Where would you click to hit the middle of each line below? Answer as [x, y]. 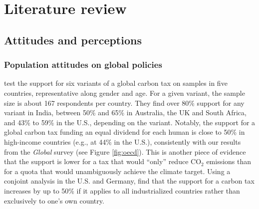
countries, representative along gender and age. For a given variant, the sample [125, 93]
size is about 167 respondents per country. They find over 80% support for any [124, 103]
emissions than [229, 161]
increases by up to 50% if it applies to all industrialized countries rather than [122, 190]
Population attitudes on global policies [83, 65]
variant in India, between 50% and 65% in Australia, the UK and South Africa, [125, 112]
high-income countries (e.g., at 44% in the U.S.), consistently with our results [123, 141]
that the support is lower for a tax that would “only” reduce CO [103, 161]
